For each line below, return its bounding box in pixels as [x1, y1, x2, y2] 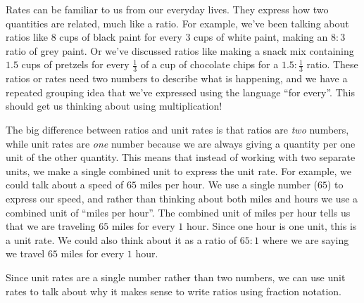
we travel [6, 246, 45, 261]
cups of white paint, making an [194, 30, 328, 44]
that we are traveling [6, 219, 96, 233]
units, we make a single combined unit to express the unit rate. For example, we [6, 163, 351, 178]
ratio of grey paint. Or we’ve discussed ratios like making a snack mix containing [6, 43, 354, 58]
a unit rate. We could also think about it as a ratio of [6, 232, 237, 247]
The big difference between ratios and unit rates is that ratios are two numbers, [6, 122, 349, 136]
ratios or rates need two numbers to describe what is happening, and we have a [6, 71, 348, 86]
